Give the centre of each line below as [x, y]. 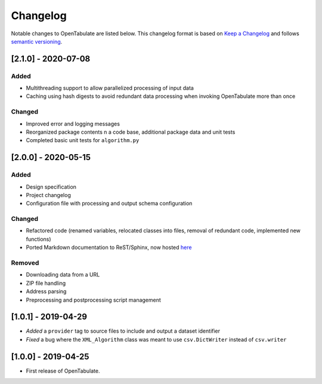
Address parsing [46, 291]
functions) [38, 239]
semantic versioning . [37, 41]
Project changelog [48, 195]
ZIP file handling [46, 283]
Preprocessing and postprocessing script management [93, 300]
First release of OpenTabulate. [63, 371]
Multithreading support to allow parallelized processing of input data [110, 88]
